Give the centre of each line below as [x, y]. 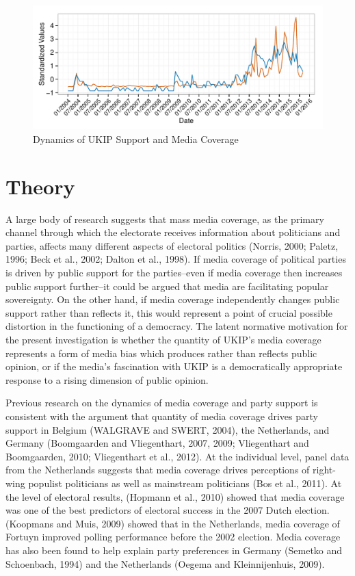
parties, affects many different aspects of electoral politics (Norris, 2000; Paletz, [172, 245]
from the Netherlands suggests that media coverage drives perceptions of [158, 470]
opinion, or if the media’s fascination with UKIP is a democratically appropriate [174, 366]
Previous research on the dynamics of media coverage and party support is [162, 403]
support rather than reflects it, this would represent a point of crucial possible [169, 312]
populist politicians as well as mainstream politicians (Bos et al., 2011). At [185, 483]
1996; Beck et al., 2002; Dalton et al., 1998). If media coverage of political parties [176, 259]
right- [324, 470]
